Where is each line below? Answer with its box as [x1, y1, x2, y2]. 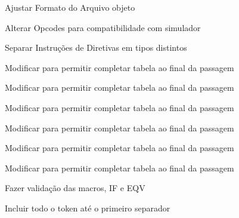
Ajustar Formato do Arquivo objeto [5, 1, 135, 13]
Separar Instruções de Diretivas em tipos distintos [5, 41, 187, 54]
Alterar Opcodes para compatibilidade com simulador [5, 21, 201, 33]
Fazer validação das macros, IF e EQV [5, 182, 145, 194]
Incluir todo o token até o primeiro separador [5, 201, 170, 214]
